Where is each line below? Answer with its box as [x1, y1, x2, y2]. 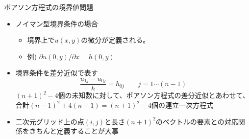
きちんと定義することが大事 [29, 126, 119, 136]
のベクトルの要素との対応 [155, 116, 238, 126]
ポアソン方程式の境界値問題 [4, 2, 93, 12]
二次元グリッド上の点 [15, 116, 84, 126]
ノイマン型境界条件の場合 [15, 18, 98, 28]
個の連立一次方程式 [151, 100, 214, 110]
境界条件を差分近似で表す [15, 68, 98, 78]
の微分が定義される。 [81, 35, 150, 45]
